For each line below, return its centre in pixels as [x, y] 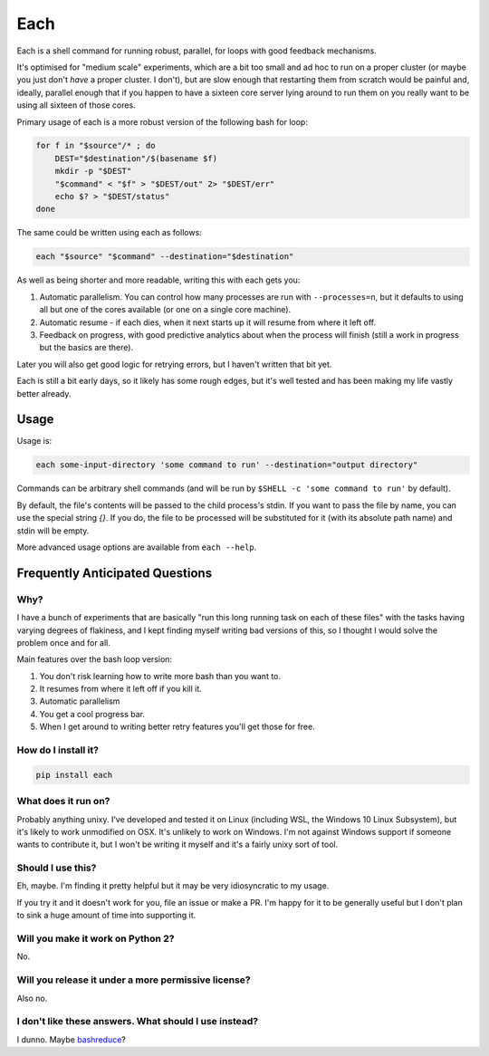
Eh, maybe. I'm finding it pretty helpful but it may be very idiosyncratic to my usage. [173, 886]
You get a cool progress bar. [92, 714]
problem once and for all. [63, 642]
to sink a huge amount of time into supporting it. [106, 916]
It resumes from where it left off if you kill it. [121, 689]
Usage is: [34, 441]
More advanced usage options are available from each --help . [137, 547]
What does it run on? [63, 802]
